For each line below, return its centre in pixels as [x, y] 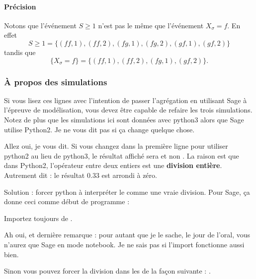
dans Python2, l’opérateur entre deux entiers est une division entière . [113, 165]
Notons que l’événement [40, 25]
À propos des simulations [56, 82]
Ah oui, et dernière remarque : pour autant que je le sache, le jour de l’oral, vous [127, 235]
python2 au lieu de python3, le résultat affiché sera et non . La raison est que [122, 155]
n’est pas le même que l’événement [151, 25]
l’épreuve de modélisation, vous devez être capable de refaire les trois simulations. [128, 110]
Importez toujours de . [38, 218]
